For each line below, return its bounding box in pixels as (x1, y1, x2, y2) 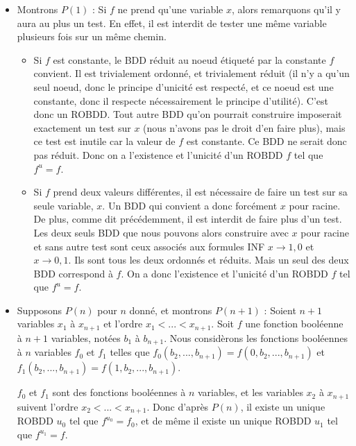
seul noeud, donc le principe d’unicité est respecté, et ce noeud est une (33, 79, 334, 94)
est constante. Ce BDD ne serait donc (186, 134, 347, 148)
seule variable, (33, 198, 94, 212)
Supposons (17, 302, 62, 317)
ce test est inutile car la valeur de (33, 134, 176, 148)
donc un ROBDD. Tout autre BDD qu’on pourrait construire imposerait (33, 107, 342, 121)
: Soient (264, 302, 296, 317)
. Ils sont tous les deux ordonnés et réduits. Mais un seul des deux (68, 252, 349, 267)
